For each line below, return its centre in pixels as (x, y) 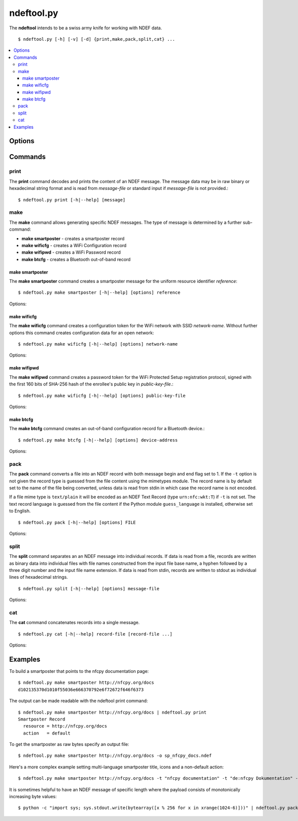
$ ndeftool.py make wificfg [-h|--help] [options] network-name (98, 344)
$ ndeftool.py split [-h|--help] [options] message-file (89, 589)
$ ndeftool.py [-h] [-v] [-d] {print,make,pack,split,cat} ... (97, 39)
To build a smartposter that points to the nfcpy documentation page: (79, 671)
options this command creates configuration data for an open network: (81, 333)
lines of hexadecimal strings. (38, 577)
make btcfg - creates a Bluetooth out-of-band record (76, 259)
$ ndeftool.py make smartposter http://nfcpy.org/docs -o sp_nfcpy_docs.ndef (115, 756)
